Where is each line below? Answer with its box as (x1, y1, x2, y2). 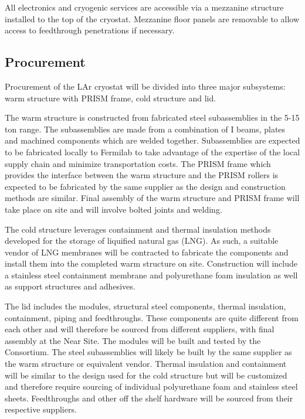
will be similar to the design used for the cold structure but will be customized (5, 369, 287, 381)
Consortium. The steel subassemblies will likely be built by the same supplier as (5, 346, 292, 358)
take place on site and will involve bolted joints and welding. (5, 203, 222, 215)
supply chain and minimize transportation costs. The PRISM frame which (5, 157, 271, 169)
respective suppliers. (5, 403, 77, 415)
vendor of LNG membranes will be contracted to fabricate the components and (5, 246, 289, 258)
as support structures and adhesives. (5, 280, 135, 292)
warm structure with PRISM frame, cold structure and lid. (5, 91, 216, 104)
